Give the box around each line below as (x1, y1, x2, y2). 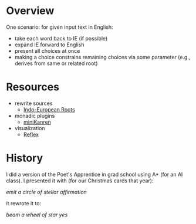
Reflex (23, 131, 39, 138)
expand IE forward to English (14, 41, 85, 48)
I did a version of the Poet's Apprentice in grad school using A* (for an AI (6, 171, 183, 178)
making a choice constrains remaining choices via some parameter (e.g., (14, 53, 191, 60)
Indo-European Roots (23, 106, 75, 113)
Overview (6, 4, 55, 18)
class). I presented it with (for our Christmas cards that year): (6, 177, 154, 184)
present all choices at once (14, 47, 80, 54)
